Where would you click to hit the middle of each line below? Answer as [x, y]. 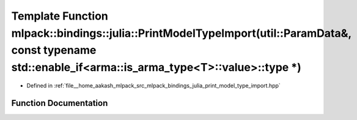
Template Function [60, 16]
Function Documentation [60, 103]
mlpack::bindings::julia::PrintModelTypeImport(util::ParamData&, [181, 33]
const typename [54, 51]
